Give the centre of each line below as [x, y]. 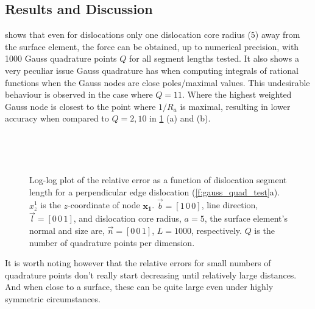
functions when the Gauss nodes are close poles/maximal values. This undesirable [157, 82]
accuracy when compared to [57, 118]
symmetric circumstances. [53, 298]
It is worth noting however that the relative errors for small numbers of [138, 263]
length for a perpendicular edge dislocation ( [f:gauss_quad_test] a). [155, 191]
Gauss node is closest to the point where [80, 106]
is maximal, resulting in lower [235, 106]
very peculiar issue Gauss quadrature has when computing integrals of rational [152, 70]
